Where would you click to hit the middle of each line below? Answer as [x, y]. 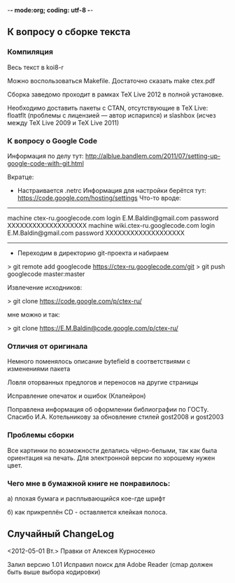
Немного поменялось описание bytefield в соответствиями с [99, 361]
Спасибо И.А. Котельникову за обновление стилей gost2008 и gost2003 [115, 417]
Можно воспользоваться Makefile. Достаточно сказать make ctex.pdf [111, 80]
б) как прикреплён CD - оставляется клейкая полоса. [87, 512]
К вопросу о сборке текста [69, 32]
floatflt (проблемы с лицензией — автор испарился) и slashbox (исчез [112, 115]
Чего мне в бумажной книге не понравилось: [89, 483]
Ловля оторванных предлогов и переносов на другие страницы [103, 382]
